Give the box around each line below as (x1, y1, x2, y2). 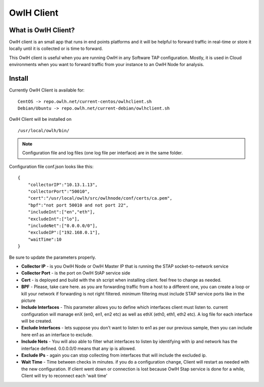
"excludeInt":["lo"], (27, 216, 80, 222)
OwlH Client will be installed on (9, 116, 72, 122)
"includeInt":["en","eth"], (27, 209, 95, 215)
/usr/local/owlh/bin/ (18, 128, 69, 133)
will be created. (21, 318, 52, 324)
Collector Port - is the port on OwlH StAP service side (21, 270, 131, 276)
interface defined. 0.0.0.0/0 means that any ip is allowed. (21, 345, 136, 351)
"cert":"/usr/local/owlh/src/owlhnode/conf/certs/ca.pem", (27, 196, 173, 201)
